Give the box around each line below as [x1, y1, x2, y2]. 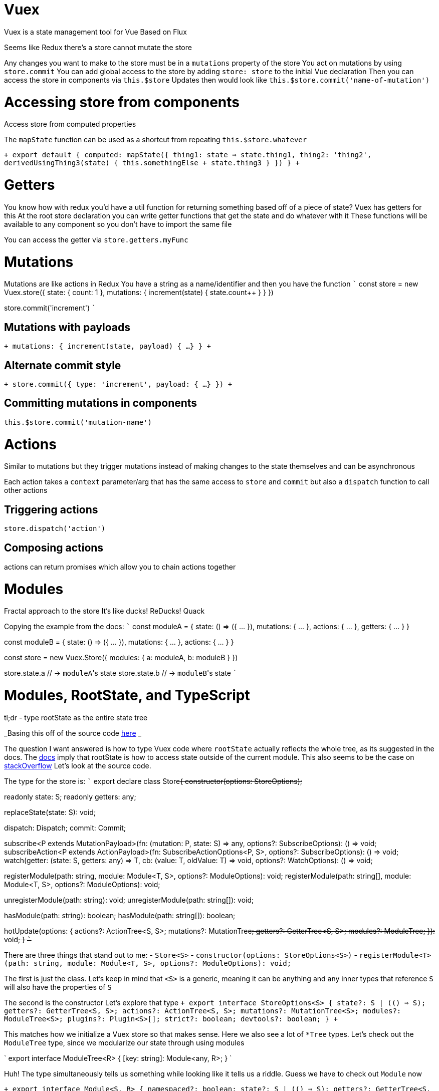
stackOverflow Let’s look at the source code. [4, 761, 151, 770]
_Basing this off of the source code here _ [4, 728, 141, 737]
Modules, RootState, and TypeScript [4, 687, 250, 704]
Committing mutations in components [4, 397, 197, 410]
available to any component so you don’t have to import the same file [4, 219, 232, 228]
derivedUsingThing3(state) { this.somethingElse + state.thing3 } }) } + [4, 159, 300, 167]
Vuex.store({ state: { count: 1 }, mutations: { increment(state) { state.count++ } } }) [4, 288, 274, 297]
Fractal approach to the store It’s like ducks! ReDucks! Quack [4, 607, 205, 616]
